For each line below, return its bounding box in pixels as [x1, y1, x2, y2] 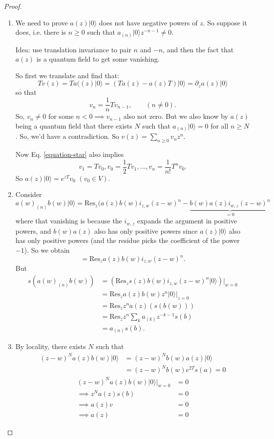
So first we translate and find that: [15, 70, 119, 80]
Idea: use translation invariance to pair [15, 44, 131, 54]
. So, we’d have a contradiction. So [15, 131, 119, 141]
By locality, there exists [15, 341, 86, 351]
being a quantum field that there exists [15, 120, 132, 131]
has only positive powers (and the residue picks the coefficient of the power [15, 235, 240, 245]
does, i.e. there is [15, 27, 66, 37]
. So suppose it [203, 17, 247, 27]
